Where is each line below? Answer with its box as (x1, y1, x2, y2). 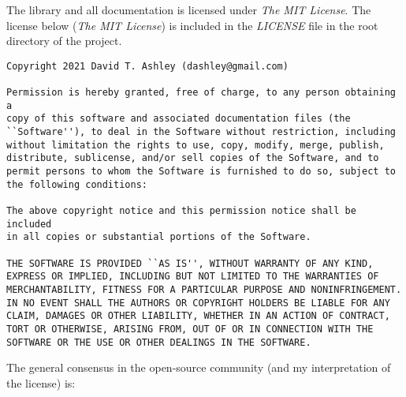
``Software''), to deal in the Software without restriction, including (6, 126, 396, 138)
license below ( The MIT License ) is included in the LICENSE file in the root (6, 17, 378, 33)
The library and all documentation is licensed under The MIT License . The (6, 2, 371, 17)
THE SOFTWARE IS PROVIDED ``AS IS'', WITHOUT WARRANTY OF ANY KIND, (6, 257, 374, 269)
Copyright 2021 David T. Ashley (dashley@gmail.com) (6, 60, 289, 72)
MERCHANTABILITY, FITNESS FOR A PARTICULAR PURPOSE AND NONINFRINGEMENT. (6, 283, 402, 295)
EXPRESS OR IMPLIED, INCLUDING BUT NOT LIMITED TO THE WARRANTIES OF (6, 271, 379, 283)
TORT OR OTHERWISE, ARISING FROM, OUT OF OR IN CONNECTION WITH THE (6, 323, 374, 335)
